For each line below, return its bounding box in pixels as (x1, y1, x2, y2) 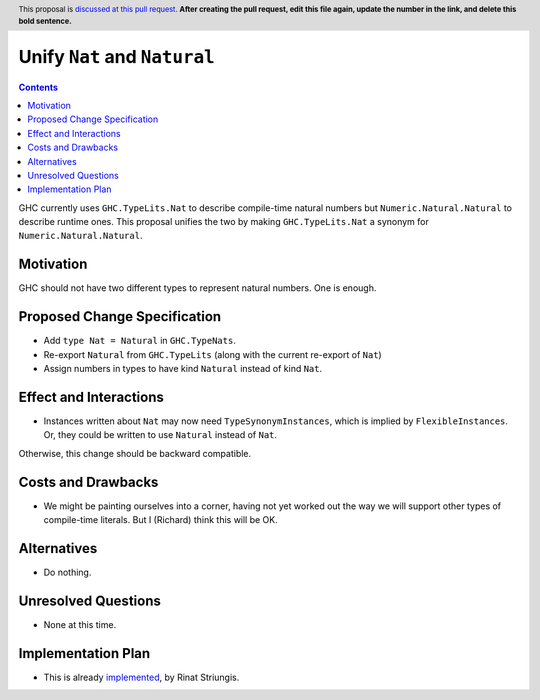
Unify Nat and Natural (18, 45, 215, 68)
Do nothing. (43, 566, 92, 578)
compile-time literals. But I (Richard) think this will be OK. (43, 514, 279, 526)
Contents (18, 81, 59, 93)
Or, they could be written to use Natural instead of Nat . (43, 429, 278, 441)
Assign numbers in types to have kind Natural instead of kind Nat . (43, 363, 323, 375)
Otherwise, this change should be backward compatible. (18, 447, 252, 459)
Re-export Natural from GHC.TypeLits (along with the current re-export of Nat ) (43, 348, 382, 360)
